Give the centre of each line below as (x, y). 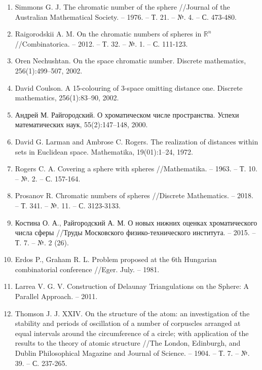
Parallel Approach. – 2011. (56, 296)
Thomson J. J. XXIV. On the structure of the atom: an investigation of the (132, 313)
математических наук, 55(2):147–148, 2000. (81, 124)
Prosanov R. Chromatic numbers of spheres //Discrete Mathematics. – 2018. (134, 195)
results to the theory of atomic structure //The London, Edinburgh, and (128, 343)
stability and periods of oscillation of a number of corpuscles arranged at (128, 323)
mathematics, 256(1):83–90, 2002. (67, 98)
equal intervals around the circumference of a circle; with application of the (132, 333)
